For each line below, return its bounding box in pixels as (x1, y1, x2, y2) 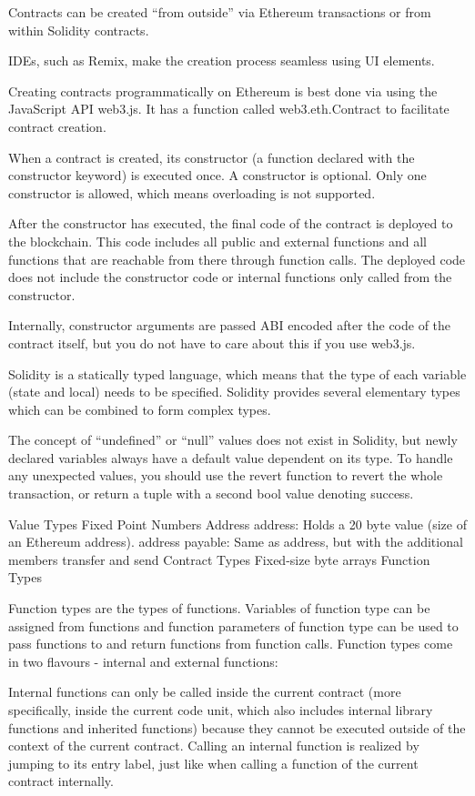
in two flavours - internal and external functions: (8, 651, 278, 670)
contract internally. (8, 771, 114, 791)
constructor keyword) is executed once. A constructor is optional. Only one (8, 166, 427, 185)
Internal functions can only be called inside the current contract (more (8, 682, 401, 701)
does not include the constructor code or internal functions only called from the (8, 267, 452, 287)
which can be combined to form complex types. (8, 399, 271, 418)
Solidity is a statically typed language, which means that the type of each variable (8, 364, 467, 383)
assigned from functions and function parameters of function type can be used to (8, 616, 459, 635)
